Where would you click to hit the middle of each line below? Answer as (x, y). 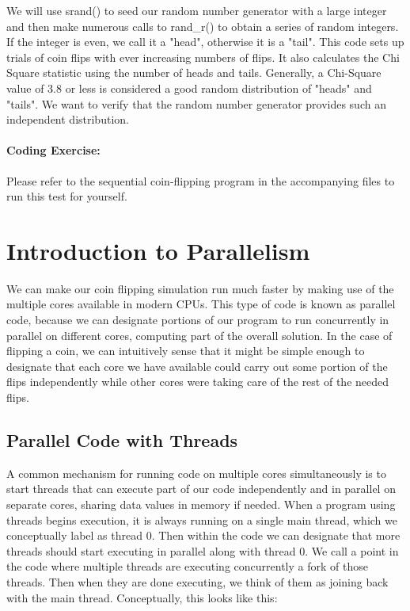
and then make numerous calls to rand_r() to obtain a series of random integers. (203, 26)
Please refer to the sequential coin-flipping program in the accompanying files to (201, 180)
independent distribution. (68, 119)
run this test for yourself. (67, 196)
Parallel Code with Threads (122, 440)
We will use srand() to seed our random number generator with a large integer (197, 10)
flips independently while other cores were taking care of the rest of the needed (198, 382)
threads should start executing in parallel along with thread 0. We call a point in (203, 550)
